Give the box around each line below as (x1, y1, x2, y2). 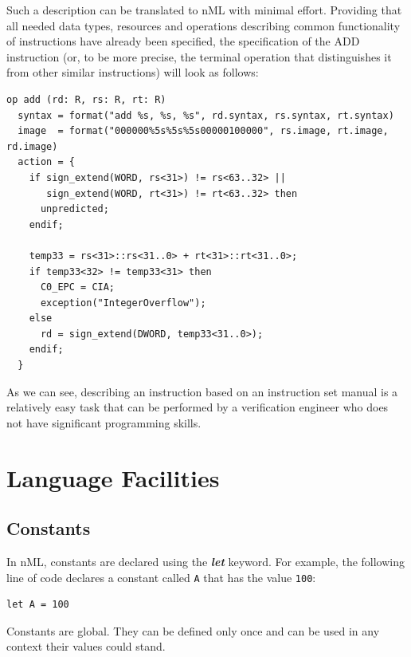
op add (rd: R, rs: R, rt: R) (6, 93, 166, 105)
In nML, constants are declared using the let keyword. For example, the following (6, 553, 405, 570)
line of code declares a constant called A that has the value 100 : (6, 568, 316, 585)
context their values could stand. (6, 638, 166, 655)
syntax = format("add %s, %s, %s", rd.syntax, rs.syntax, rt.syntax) (18, 109, 394, 121)
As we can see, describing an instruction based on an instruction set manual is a (6, 383, 398, 399)
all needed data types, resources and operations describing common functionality (6, 17, 401, 33)
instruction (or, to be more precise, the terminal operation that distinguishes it (6, 48, 392, 65)
